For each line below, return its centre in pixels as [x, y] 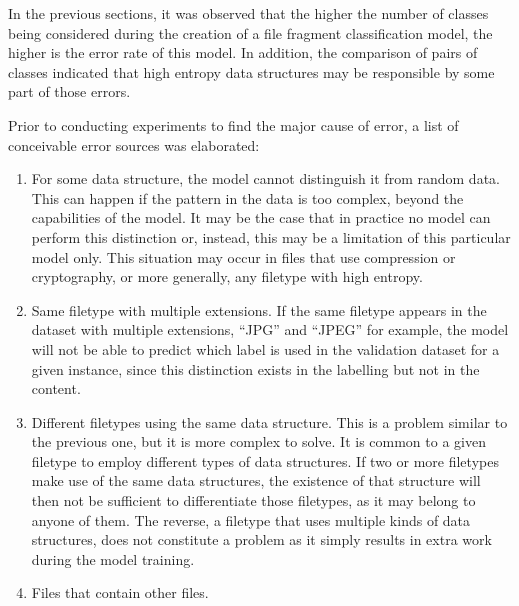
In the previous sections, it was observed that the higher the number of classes [248, 13]
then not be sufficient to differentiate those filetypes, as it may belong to [253, 500]
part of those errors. [69, 91]
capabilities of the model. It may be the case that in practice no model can [261, 217]
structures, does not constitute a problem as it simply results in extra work [261, 539]
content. [56, 388]
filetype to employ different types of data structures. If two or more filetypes [265, 460]
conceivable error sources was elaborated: [134, 144]
